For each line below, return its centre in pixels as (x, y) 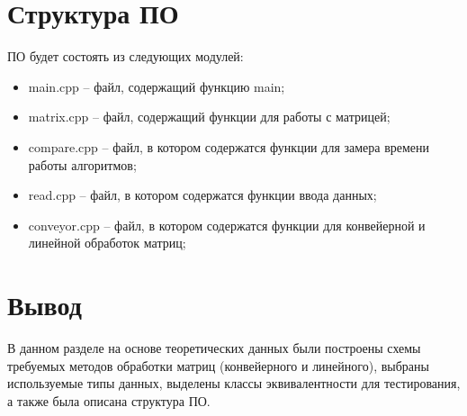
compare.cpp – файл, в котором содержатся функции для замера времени (229, 146)
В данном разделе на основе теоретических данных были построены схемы (214, 348)
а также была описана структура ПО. (109, 400)
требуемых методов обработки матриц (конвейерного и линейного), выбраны (218, 365)
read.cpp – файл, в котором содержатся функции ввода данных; (202, 195)
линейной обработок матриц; (107, 243)
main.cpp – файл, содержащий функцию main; (157, 86)
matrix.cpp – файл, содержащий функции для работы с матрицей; (209, 117)
